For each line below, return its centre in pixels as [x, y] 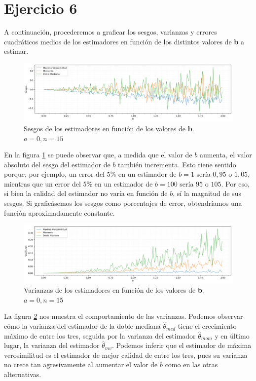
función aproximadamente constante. [59, 212]
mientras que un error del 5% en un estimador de [78, 183]
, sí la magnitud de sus [207, 193]
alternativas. [23, 374]
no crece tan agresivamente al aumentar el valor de [81, 364]
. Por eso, [235, 183]
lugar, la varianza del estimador [52, 345]
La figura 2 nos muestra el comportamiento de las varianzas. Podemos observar [124, 316]
